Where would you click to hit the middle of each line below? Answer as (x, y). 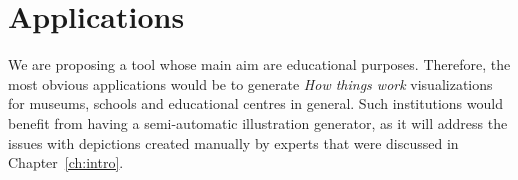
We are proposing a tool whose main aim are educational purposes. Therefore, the (259, 64)
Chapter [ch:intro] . (66, 162)
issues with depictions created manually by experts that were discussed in (233, 142)
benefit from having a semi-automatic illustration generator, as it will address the (258, 122)
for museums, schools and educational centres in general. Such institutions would (255, 103)
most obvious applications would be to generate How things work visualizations (250, 83)
